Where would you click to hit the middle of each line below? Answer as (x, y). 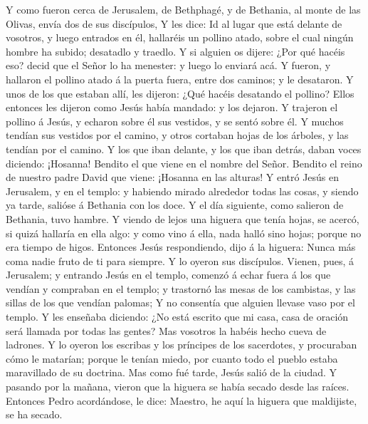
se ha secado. (34, 414)
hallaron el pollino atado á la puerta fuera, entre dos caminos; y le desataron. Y (180, 79)
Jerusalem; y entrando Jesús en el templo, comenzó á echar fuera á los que (168, 275)
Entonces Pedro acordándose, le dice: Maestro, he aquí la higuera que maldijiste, (182, 400)
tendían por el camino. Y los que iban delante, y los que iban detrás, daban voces (184, 149)
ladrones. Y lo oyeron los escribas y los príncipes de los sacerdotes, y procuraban (182, 345)
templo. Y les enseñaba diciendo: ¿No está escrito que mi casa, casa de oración (177, 317)
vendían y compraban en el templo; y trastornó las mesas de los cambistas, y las (181, 288)
